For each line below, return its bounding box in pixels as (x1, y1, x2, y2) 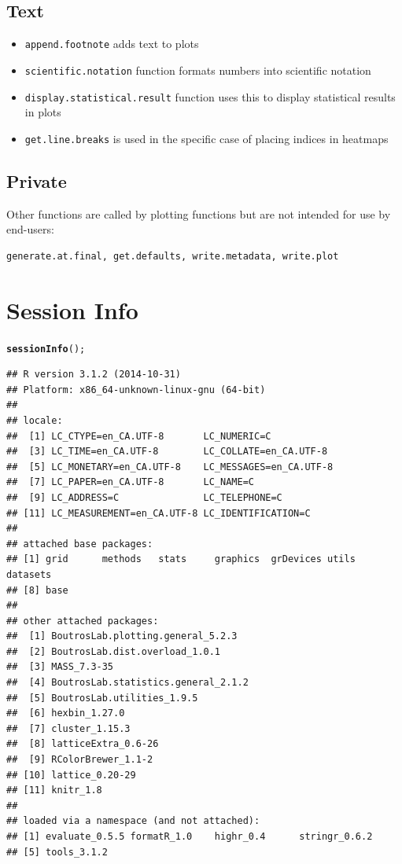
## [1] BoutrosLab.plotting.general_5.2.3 (6, 631, 238, 642)
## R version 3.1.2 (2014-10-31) (6, 369, 181, 381)
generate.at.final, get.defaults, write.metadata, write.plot (6, 250, 339, 262)
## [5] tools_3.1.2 (6, 846, 108, 858)
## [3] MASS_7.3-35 (6, 661, 114, 673)
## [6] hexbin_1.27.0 (6, 708, 125, 719)
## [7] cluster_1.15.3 (6, 722, 131, 734)
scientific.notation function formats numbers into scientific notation (24, 61, 371, 78)
